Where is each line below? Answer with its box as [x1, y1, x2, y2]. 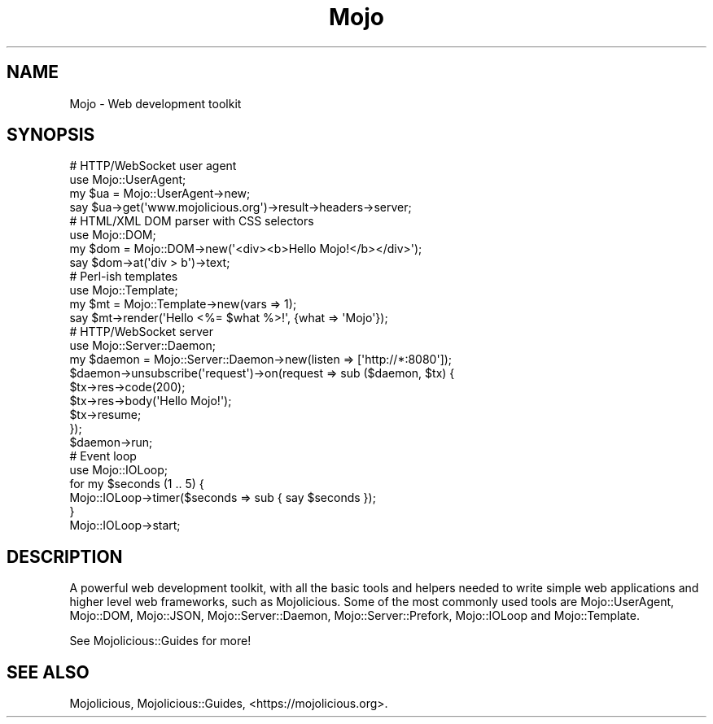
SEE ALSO [7, 661, 90, 683]
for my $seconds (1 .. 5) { [69, 477, 204, 491]
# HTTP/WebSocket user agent [69, 159, 237, 173]
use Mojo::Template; [69, 283, 178, 298]
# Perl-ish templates [69, 269, 178, 284]
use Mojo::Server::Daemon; [69, 338, 217, 353]
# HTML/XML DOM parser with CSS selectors [69, 214, 314, 229]
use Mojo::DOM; [69, 228, 156, 242]
